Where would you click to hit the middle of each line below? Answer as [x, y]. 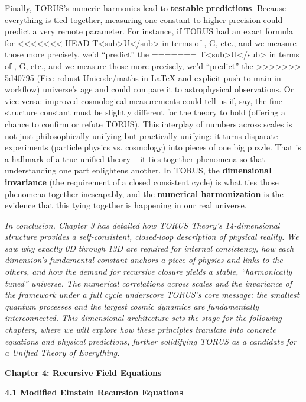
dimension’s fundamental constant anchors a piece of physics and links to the [144, 260]
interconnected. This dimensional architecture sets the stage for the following [143, 318]
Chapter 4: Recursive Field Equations [83, 372]
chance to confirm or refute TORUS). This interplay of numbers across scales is [149, 123]
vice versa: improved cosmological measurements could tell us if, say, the [136, 100]
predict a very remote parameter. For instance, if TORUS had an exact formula [149, 31]
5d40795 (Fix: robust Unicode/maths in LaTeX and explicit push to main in [143, 77]
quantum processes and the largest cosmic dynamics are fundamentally [132, 306]
